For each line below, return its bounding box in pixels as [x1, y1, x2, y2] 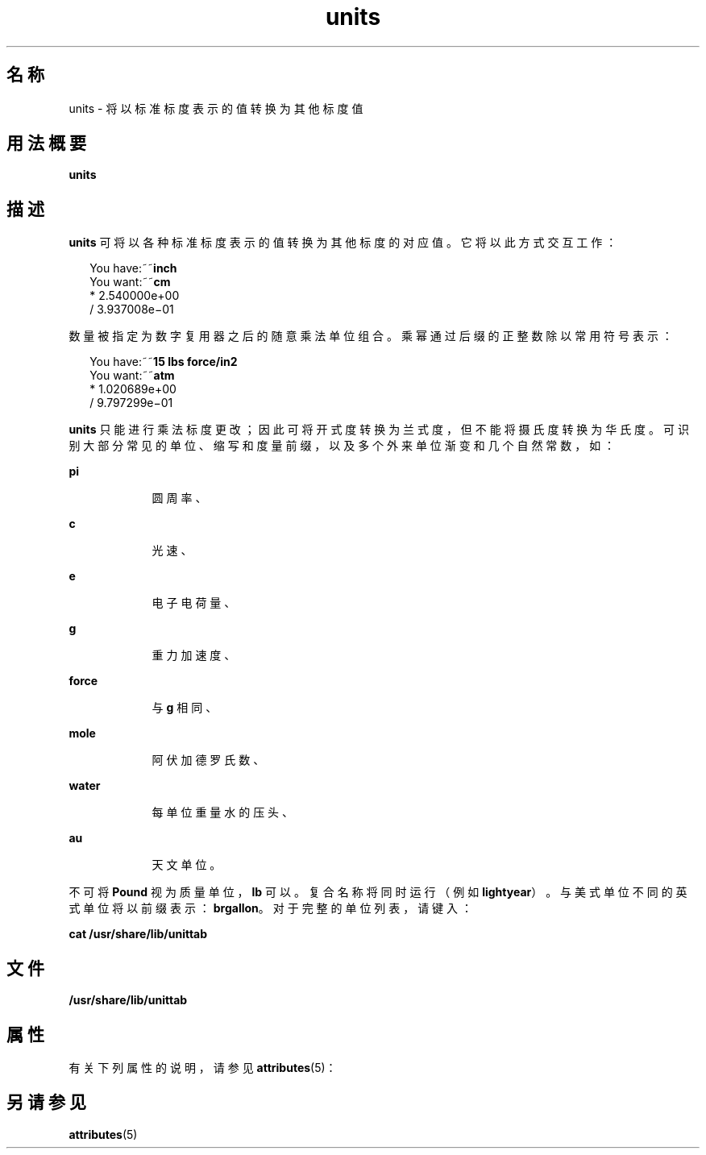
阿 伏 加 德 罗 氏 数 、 [152, 753, 265, 767]
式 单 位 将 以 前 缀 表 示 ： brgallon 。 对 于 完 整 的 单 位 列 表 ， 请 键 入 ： [69, 901, 472, 916]
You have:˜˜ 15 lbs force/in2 [89, 355, 238, 369]
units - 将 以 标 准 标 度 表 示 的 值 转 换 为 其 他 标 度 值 [69, 101, 363, 115]
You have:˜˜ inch [89, 261, 177, 276]
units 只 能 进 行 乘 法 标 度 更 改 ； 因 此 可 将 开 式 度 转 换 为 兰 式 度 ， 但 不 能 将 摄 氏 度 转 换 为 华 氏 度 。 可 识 [69, 422, 689, 437]
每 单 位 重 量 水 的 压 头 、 [152, 805, 294, 820]
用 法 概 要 [6, 133, 86, 154]
